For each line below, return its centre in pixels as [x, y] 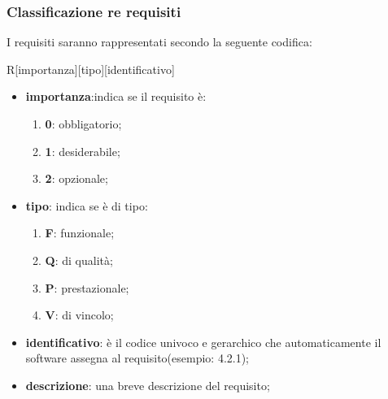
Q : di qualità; [79, 260]
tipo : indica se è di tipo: [87, 205]
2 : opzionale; [76, 178]
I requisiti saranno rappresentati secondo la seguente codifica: [159, 42]
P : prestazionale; [87, 287]
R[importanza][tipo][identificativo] [91, 69]
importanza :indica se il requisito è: [116, 96]
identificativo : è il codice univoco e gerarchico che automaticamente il [203, 342]
